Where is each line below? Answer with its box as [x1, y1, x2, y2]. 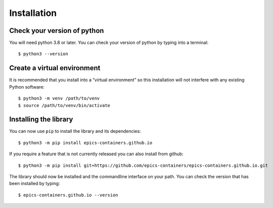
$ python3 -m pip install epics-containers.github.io [18, 140, 152, 145]
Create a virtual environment [9, 64, 101, 72]
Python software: [9, 84, 45, 90]
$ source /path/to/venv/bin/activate [18, 103, 111, 108]
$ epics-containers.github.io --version [18, 192, 118, 198]
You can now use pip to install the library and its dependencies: [9, 128, 141, 134]
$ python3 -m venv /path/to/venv [18, 96, 100, 102]
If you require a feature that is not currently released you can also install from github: [9, 151, 184, 157]
